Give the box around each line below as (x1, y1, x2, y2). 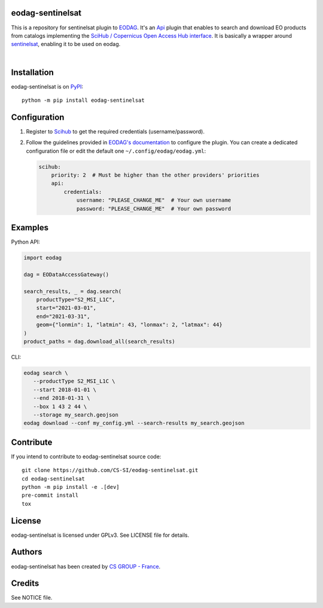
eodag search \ (23, 369, 68, 376)
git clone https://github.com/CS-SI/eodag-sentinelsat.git (22, 467, 199, 474)
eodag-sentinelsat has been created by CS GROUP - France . (11, 563, 161, 570)
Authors (11, 547, 42, 557)
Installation (11, 67, 54, 77)
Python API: (11, 238, 40, 245)
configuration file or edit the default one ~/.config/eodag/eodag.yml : (26, 147, 206, 154)
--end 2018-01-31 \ (33, 395, 90, 402)
